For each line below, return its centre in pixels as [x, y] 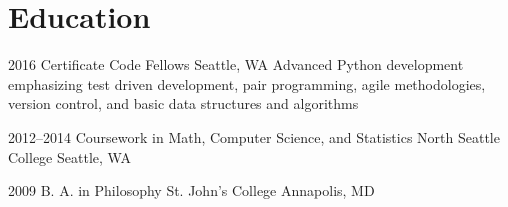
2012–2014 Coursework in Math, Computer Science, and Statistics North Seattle [254, 136]
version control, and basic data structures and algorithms [183, 103]
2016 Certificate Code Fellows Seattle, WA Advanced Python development [236, 64]
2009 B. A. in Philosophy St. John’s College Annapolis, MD [191, 190]
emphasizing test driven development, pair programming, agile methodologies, [247, 83]
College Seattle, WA [69, 156]
